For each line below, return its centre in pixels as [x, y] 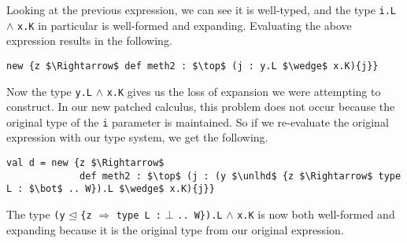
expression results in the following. [89, 40]
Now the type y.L [49, 91]
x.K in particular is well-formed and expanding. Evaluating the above [185, 25]
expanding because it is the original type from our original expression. [175, 229]
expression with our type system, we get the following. [137, 137]
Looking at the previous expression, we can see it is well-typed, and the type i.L [201, 9]
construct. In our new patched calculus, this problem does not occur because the [201, 107]
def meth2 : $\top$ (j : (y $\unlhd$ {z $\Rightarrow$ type [240, 176]
